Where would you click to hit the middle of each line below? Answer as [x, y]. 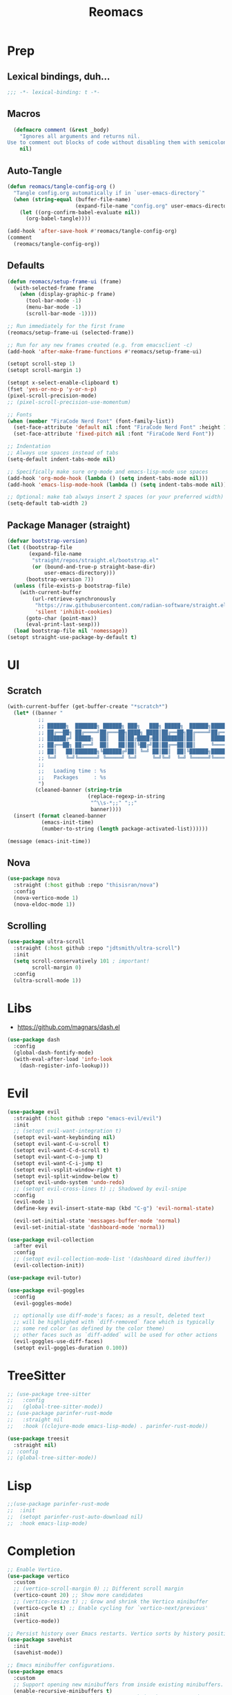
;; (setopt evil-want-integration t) [68, 1131]
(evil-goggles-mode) [43, 1303]
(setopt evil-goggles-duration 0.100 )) [71, 1348]
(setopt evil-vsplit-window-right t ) [68, 1169]
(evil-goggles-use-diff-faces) [58, 1341]
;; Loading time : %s [72, 771]
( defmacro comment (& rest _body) [61, 130]
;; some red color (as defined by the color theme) [89, 1328]
